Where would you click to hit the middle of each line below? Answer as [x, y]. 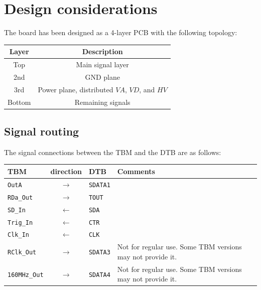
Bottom [19, 102]
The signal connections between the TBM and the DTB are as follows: [113, 152]
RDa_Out [20, 197]
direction [66, 171]
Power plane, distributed [76, 89]
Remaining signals [102, 102]
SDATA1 [99, 185]
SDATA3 [99, 253]
